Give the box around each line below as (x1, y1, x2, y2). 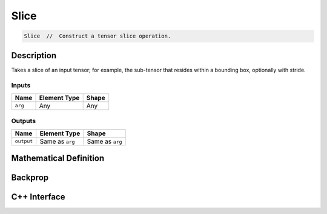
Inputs (11, 81, 31, 90)
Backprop (11, 172, 49, 182)
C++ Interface (11, 192, 65, 202)
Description (11, 50, 57, 61)
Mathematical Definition (11, 153, 105, 163)
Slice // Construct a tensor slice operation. (24, 33, 171, 39)
